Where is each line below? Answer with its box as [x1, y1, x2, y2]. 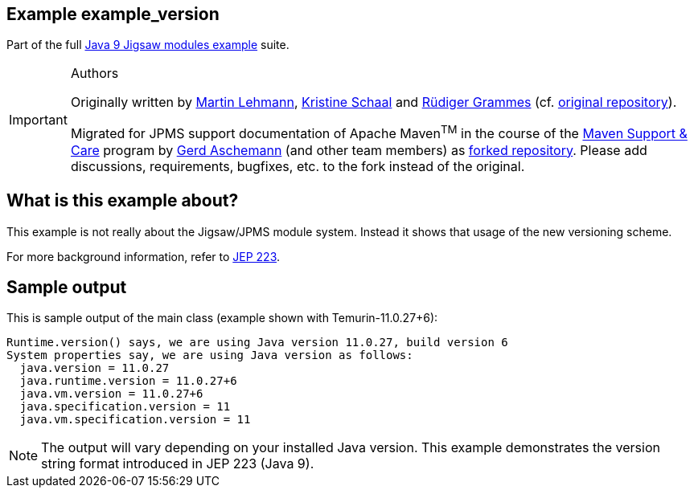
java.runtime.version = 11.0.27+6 [19, 374, 237, 388]
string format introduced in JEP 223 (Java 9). [41, 455, 314, 472]
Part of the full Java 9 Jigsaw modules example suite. [6, 38, 290, 52]
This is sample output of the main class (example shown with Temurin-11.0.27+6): [6, 311, 438, 325]
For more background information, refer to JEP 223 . [6, 249, 281, 263]
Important [9, 112, 68, 129]
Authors [70, 65, 119, 82]
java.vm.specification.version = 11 [19, 413, 251, 427]
